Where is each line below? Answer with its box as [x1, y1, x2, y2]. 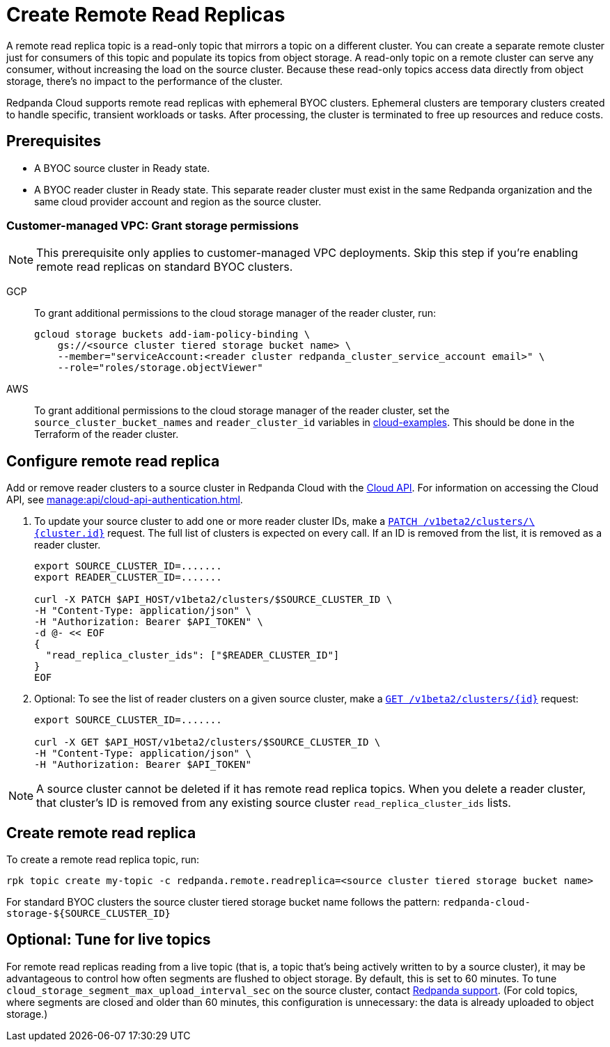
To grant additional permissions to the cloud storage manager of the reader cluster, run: [34, 307, 437, 320]
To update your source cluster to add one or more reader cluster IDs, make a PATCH [34, 515, 418, 528]
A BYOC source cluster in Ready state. [34, 162, 210, 174]
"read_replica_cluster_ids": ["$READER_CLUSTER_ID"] [45, 650, 340, 661]
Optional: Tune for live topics [6, 931, 211, 949]
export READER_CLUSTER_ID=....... [34, 572, 222, 583]
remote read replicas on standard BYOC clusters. [36, 260, 293, 274]
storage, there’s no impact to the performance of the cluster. [6, 74, 283, 87]
